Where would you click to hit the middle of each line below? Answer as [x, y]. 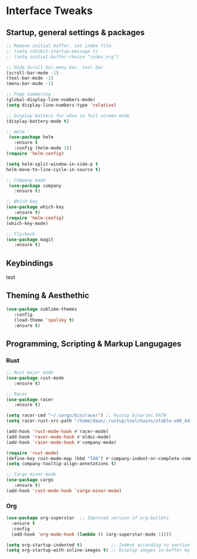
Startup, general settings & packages [75, 33]
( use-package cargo [30, 480]
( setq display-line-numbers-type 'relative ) [61, 105]
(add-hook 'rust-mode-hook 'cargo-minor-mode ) [64, 490]
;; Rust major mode [30, 373]
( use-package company [35, 186]
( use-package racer [30, 400]
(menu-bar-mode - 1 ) [30, 84]
